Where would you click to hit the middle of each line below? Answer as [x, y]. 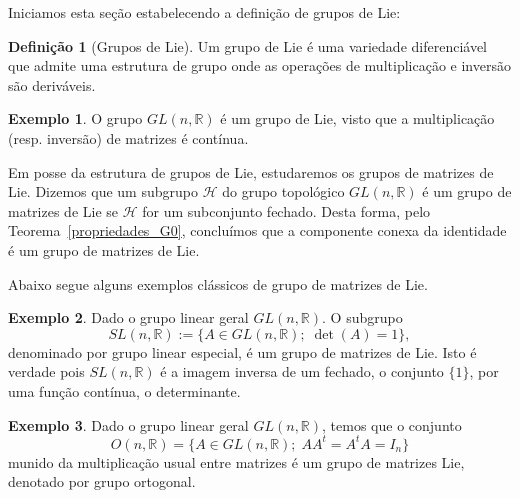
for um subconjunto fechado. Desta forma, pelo [286, 210]
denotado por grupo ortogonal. [102, 481]
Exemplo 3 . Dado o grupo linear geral [128, 424]
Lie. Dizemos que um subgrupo [103, 191]
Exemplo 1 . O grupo [75, 118]
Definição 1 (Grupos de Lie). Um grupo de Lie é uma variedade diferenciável [248, 45]
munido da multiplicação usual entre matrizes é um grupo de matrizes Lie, [236, 461]
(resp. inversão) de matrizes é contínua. [128, 137]
